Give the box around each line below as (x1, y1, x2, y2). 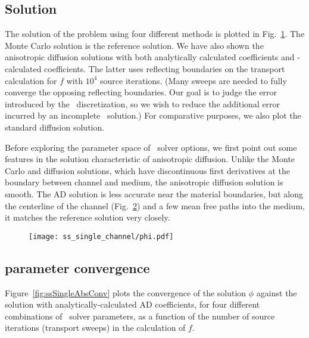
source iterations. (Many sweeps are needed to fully (100, 74, 287, 86)
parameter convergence (5, 258, 150, 277)
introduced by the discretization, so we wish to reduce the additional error (5, 97, 280, 110)
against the (256, 286, 297, 299)
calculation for (5, 74, 57, 86)
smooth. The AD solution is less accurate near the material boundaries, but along (5, 187, 303, 200)
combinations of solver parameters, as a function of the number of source (5, 309, 275, 322)
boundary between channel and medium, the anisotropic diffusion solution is (5, 176, 283, 188)
